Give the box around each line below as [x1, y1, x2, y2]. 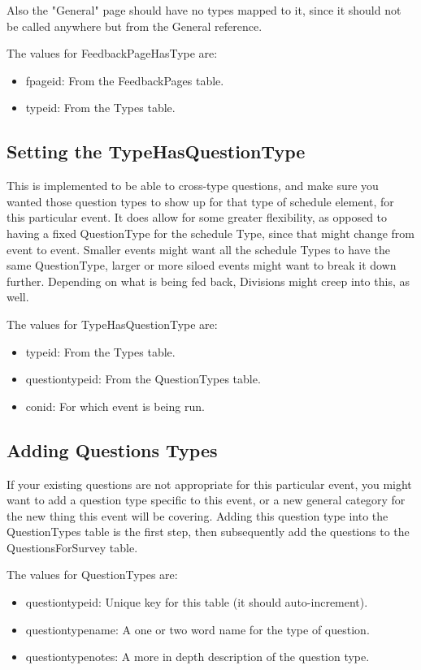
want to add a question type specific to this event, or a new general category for [7, 491, 406, 508]
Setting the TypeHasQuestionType [7, 139, 306, 164]
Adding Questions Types [7, 437, 218, 462]
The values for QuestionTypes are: [7, 566, 178, 583]
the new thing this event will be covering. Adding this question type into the [7, 507, 388, 524]
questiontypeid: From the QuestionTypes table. [25, 370, 261, 387]
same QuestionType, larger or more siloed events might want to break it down [7, 257, 397, 274]
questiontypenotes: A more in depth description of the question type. [25, 648, 370, 665]
